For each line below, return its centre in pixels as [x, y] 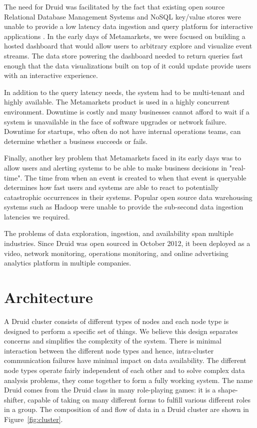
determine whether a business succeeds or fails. [76, 141]
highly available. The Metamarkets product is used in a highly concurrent [117, 102]
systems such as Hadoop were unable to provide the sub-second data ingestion [124, 207]
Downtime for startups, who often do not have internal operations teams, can [122, 131]
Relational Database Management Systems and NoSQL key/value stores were [122, 16]
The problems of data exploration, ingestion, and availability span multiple [119, 233]
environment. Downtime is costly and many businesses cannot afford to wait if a [127, 111]
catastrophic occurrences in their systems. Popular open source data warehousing [128, 197]
